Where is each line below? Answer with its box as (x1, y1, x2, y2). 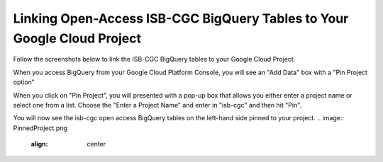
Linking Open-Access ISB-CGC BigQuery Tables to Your (13, 11, 349, 26)
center (87, 140, 106, 149)
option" (13, 78, 35, 86)
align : (30, 140, 48, 149)
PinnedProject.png (13, 124, 67, 132)
